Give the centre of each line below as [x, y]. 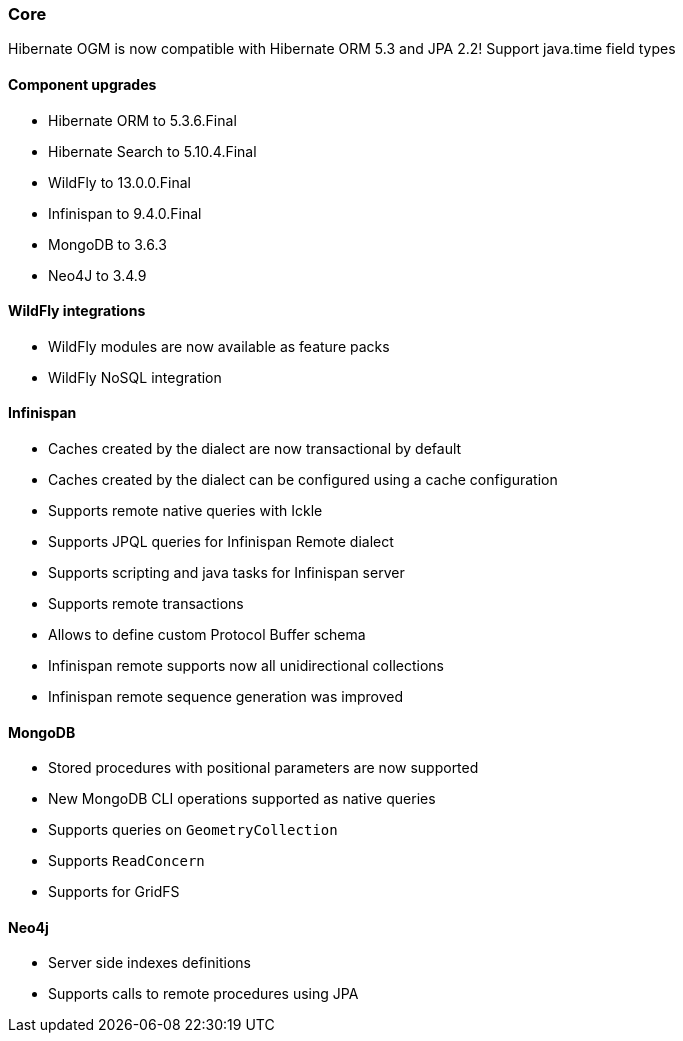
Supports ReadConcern [126, 861]
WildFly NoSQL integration [135, 377]
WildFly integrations [77, 311]
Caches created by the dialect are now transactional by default [255, 449]
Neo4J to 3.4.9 [97, 275]
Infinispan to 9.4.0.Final [125, 213]
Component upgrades [82, 84]
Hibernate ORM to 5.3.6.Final [142, 120]
